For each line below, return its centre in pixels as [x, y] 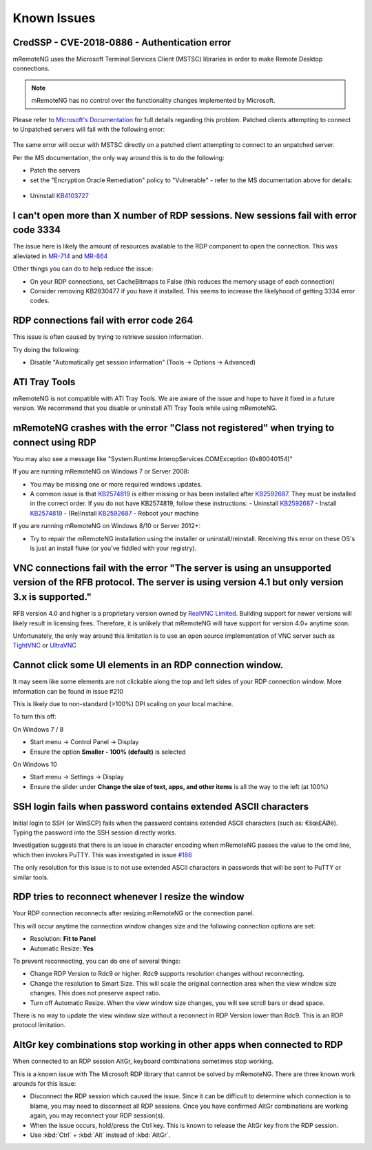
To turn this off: [34, 717]
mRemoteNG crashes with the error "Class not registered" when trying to [173, 428]
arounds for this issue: [44, 1084]
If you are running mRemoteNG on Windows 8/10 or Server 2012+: [107, 526]
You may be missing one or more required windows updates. [116, 484]
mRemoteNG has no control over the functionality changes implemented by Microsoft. [153, 101]
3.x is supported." [52, 597]
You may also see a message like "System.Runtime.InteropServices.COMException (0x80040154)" [153, 458]
